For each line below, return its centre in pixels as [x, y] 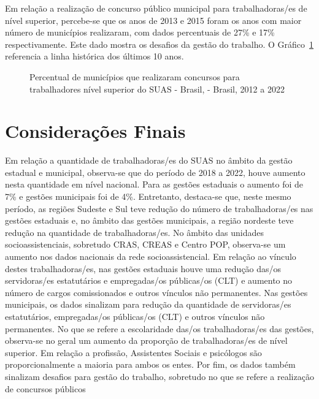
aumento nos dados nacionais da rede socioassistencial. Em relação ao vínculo [151, 256]
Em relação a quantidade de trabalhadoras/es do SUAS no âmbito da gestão [149, 160]
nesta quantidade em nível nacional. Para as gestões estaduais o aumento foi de [154, 184]
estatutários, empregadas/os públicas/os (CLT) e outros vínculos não [135, 316]
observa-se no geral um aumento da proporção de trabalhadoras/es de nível [146, 340]
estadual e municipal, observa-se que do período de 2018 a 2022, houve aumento [155, 172]
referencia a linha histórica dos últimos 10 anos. [94, 56]
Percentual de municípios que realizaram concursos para [135, 76]
